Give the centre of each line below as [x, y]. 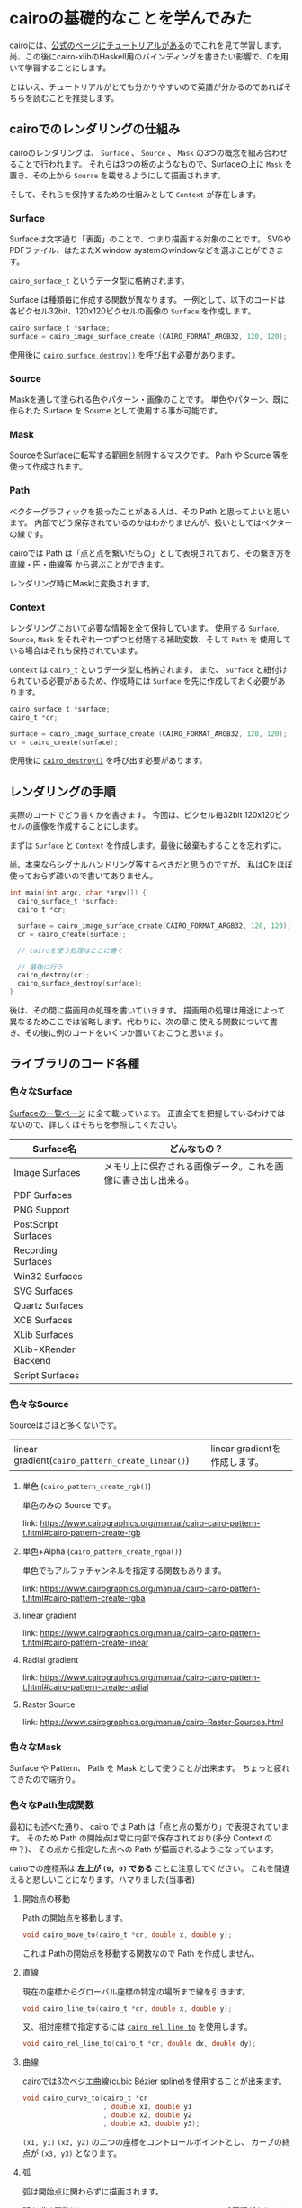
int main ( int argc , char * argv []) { [78, 893]
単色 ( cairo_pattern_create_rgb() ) [87, 1486]
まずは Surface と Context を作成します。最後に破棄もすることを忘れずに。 [148, 845]
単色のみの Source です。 [69, 1505]
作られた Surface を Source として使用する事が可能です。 [116, 411]
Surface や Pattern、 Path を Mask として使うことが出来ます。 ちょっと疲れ [150, 1768]
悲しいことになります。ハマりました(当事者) [114, 1879]
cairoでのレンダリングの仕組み [95, 129]
